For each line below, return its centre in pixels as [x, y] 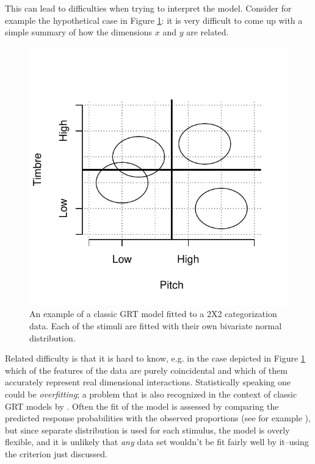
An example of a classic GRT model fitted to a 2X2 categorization [153, 314]
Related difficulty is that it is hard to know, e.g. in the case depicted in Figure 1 [155, 358]
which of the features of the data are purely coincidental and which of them [146, 370]
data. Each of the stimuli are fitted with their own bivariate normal [156, 325]
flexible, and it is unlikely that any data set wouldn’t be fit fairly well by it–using [157, 442]
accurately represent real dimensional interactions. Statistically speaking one [148, 382]
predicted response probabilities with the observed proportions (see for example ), [158, 418]
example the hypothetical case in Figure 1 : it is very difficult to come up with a [154, 20]
